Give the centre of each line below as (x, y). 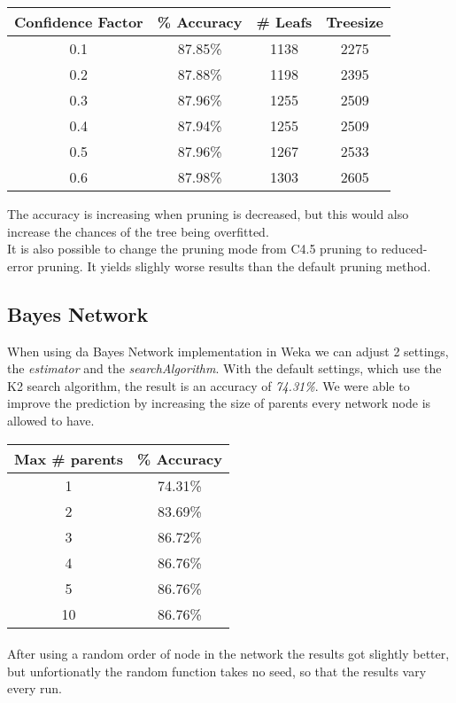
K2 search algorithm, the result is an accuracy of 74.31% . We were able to (209, 385)
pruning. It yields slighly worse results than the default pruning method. (234, 266)
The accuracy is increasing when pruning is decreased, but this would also (208, 214)
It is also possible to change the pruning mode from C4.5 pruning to (192, 249)
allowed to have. (51, 420)
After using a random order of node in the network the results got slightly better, (228, 654)
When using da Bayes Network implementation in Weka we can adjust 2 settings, (228, 351)
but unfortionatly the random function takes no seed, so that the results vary (217, 671)
